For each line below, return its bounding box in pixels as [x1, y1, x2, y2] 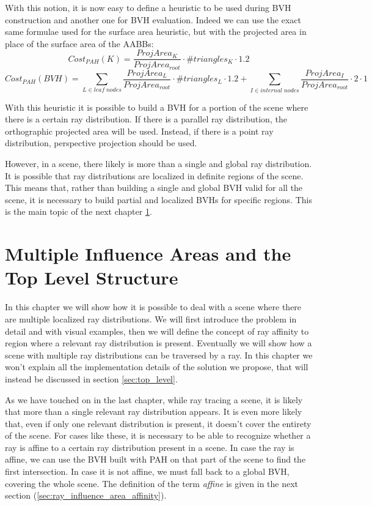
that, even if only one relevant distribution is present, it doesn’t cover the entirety [5, 417, 312, 430]
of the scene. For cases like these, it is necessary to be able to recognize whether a [5, 429, 311, 442]
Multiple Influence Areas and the [5, 241, 291, 266]
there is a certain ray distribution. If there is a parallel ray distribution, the [5, 113, 287, 125]
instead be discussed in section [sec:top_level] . [5, 372, 178, 385]
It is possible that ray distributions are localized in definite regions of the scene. [5, 169, 304, 182]
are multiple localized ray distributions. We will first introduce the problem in [5, 312, 297, 325]
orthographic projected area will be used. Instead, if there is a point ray [5, 124, 274, 137]
